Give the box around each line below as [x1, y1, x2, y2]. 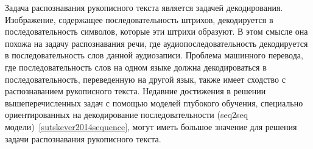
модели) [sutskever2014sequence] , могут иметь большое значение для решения [5, 120, 297, 133]
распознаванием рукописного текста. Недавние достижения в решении [5, 85, 266, 97]
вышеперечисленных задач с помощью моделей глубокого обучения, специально [5, 96, 303, 109]
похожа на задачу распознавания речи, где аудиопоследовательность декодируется [5, 36, 308, 49]
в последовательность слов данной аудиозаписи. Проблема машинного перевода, [5, 49, 303, 61]
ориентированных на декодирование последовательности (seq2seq [5, 108, 248, 121]
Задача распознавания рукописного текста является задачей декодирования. [5, 1, 283, 13]
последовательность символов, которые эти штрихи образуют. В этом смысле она [5, 25, 308, 38]
